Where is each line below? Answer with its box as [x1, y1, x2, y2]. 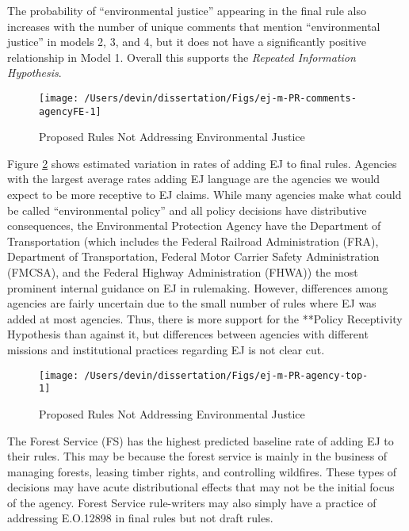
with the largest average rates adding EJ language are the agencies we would [7, 170, 380, 187]
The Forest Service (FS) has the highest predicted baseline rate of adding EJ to [7, 432, 394, 449]
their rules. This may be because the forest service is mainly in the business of [7, 448, 388, 464]
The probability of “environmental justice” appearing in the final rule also [7, 2, 367, 18]
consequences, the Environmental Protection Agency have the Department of [7, 217, 381, 234]
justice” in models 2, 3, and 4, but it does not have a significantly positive [7, 33, 367, 50]
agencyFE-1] [39, 105, 101, 117]
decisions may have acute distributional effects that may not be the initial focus [7, 479, 395, 495]
